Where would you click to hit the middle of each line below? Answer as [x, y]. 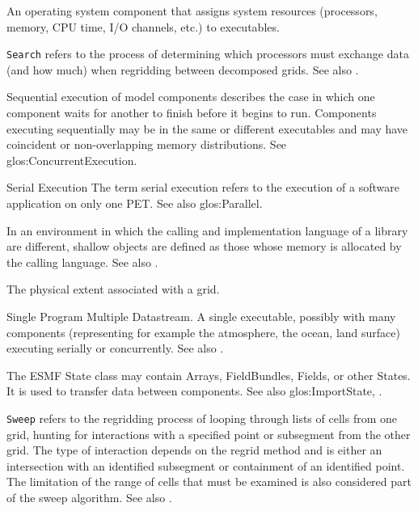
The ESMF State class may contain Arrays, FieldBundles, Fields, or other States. [209, 375]
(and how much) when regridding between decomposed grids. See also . [183, 69]
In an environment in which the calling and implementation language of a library [207, 230]
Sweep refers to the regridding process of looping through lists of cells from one [202, 418]
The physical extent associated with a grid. [113, 289]
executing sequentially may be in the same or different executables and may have [207, 128]
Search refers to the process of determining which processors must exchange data [208, 54]
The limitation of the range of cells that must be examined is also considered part [209, 481]
